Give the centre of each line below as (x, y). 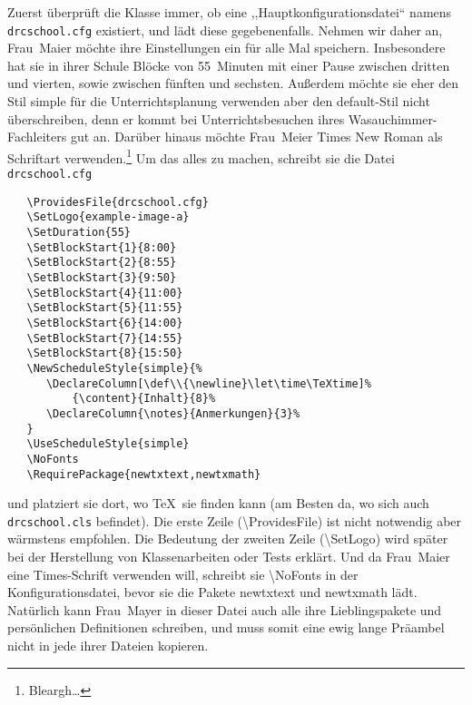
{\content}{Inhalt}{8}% (144, 399)
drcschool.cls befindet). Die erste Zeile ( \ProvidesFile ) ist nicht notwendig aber (235, 520)
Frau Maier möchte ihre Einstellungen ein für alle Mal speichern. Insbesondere (226, 48)
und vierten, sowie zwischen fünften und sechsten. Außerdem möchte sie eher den (233, 83)
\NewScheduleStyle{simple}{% (114, 368)
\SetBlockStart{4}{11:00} (105, 293)
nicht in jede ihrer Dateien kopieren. (108, 645)
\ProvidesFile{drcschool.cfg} (118, 202)
